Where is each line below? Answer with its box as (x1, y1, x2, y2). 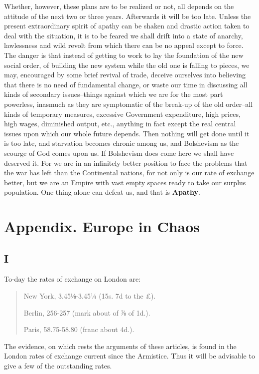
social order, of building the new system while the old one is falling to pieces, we (4, 59, 250, 70)
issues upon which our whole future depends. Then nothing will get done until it (4, 128, 250, 138)
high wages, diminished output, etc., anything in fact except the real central (4, 118, 236, 129)
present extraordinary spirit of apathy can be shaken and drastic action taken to (4, 20, 250, 31)
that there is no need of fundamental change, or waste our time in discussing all (4, 79, 248, 89)
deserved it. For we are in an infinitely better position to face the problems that (4, 157, 248, 168)
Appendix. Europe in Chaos (4, 216, 200, 237)
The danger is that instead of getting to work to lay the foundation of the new (4, 49, 244, 60)
